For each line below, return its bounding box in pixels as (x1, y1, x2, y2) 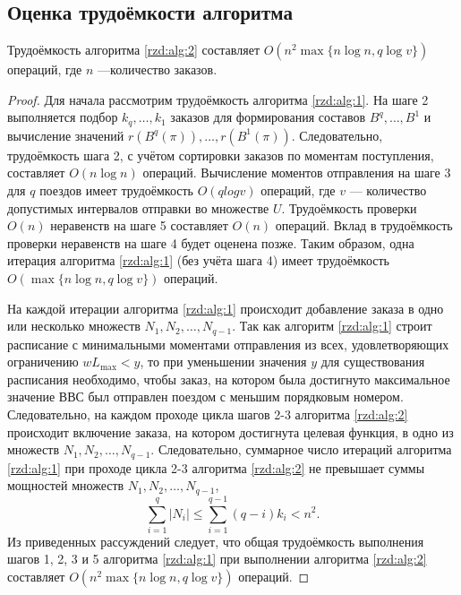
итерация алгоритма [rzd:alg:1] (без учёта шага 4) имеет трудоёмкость (7, 251, 389, 270)
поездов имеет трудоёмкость (39, 181, 193, 200)
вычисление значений (7, 125, 124, 144)
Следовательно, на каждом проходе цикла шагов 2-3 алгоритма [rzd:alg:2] (7, 405, 408, 424)
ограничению (7, 352, 79, 371)
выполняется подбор (7, 108, 118, 126)
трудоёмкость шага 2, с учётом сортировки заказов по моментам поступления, (7, 145, 434, 164)
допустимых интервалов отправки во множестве (7, 198, 269, 217)
